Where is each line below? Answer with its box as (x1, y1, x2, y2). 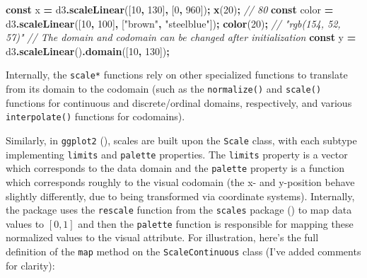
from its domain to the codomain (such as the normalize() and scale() (6, 81, 322, 96)
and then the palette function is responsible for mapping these (78, 216, 354, 231)
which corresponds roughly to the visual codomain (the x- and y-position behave (6, 174, 355, 189)
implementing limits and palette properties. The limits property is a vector (6, 146, 348, 161)
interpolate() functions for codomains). (6, 109, 185, 124)
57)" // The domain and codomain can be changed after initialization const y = (6, 30, 356, 45)
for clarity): (6, 257, 55, 272)
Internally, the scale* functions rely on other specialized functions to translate (6, 67, 348, 82)
